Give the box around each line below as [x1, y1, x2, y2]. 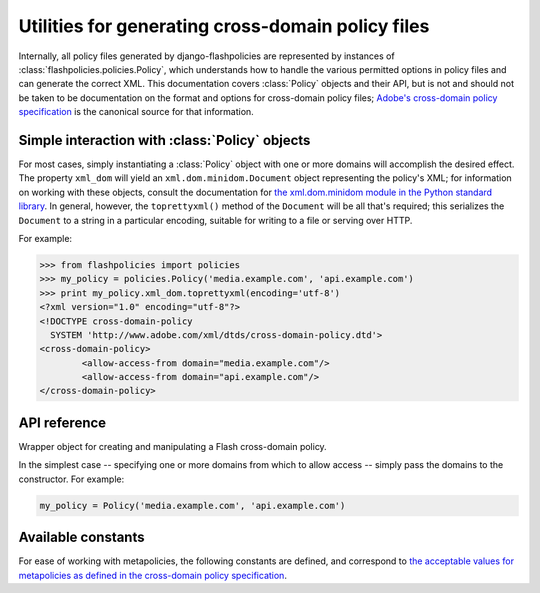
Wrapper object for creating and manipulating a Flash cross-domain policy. [18, 440, 327, 452]
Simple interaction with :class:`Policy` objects [18, 131, 311, 149]
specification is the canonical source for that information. [18, 106, 254, 118]
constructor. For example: [18, 473, 125, 485]
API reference [18, 414, 107, 431]
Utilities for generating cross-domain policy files [18, 15, 430, 37]
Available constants [18, 529, 145, 546]
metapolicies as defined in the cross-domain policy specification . [18, 569, 287, 581]
